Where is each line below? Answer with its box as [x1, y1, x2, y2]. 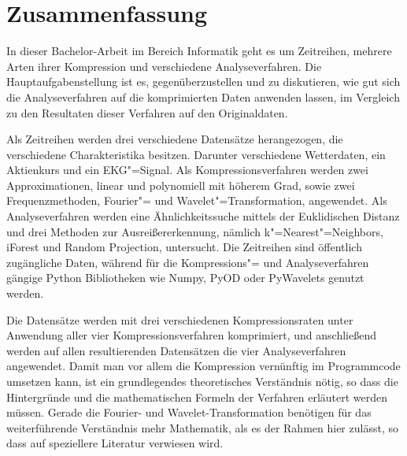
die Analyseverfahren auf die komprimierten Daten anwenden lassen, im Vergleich [6, 88, 400, 105]
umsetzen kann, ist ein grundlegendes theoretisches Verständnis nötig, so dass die [6, 373, 398, 389]
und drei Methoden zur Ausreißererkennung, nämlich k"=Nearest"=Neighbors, [6, 223, 383, 239]
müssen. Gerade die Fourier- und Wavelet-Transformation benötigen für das [6, 404, 372, 421]
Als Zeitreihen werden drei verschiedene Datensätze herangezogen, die [6, 131, 343, 147]
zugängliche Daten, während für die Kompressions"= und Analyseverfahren [6, 254, 369, 270]
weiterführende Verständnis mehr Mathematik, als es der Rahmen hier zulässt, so [6, 419, 398, 436]
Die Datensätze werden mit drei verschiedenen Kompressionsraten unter [6, 311, 353, 328]
